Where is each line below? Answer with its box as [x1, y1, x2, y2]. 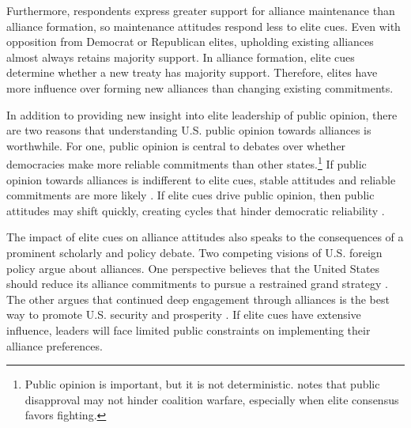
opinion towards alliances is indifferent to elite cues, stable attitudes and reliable [6, 171, 396, 187]
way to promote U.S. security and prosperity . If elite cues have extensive [6, 306, 361, 323]
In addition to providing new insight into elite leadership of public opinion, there [6, 106, 398, 123]
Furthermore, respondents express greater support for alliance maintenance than [6, 2, 395, 18]
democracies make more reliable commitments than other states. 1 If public [6, 153, 367, 172]
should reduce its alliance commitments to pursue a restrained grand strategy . [6, 275, 388, 292]
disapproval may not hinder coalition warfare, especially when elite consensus [25, 391, 399, 407]
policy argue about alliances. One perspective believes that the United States [6, 259, 380, 276]
